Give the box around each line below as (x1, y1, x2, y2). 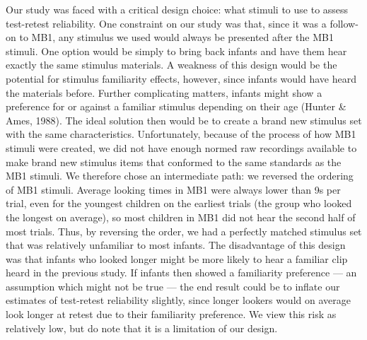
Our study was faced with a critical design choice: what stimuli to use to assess (6, 2, 349, 16)
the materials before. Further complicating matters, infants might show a (6, 85, 322, 100)
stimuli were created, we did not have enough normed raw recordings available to (6, 140, 357, 155)
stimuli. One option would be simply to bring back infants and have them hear (6, 43, 347, 58)
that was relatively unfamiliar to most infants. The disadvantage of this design (6, 238, 346, 252)
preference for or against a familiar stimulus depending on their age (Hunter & (6, 99, 346, 114)
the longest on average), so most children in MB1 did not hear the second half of (6, 209, 356, 224)
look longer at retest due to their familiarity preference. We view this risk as (6, 307, 337, 322)
